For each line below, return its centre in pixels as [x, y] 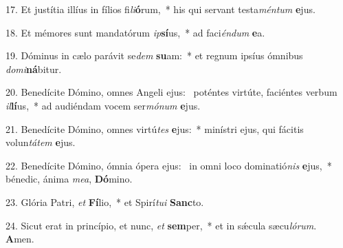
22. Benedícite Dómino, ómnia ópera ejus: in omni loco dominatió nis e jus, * [169, 165]
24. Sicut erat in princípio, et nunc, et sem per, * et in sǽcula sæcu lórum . [161, 225]
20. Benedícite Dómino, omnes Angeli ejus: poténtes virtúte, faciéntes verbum [171, 92]
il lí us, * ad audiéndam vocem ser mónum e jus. [103, 105]
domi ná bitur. [34, 69]
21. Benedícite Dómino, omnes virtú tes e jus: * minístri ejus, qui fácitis [155, 128]
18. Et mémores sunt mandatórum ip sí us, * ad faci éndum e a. [135, 32]
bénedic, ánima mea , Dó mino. [69, 179]
